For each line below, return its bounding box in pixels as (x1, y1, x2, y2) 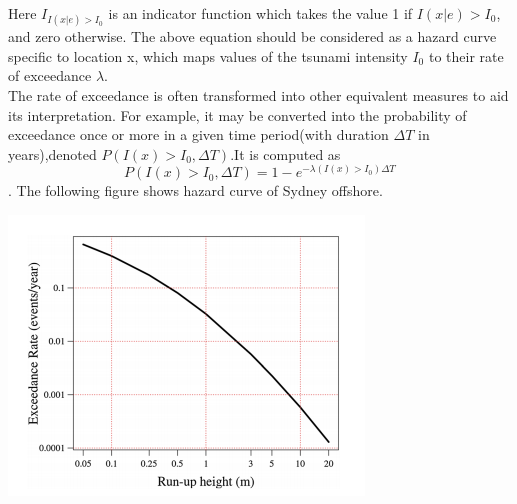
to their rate (428, 45, 504, 66)
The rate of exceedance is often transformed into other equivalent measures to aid (8, 84, 509, 105)
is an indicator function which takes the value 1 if (108, 3, 413, 23)
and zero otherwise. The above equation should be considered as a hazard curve (8, 26, 497, 47)
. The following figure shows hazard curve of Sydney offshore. (8, 180, 383, 201)
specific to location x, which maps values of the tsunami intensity (8, 45, 408, 66)
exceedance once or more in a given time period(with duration (8, 124, 389, 145)
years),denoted (8, 143, 97, 164)
